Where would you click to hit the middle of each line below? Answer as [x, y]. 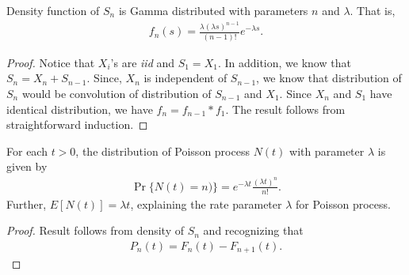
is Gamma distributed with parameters [213, 10]
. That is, [373, 10]
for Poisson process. [343, 203]
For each [27, 151]
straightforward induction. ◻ [77, 124]
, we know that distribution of [329, 78]
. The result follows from [285, 109]
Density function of [53, 10]
